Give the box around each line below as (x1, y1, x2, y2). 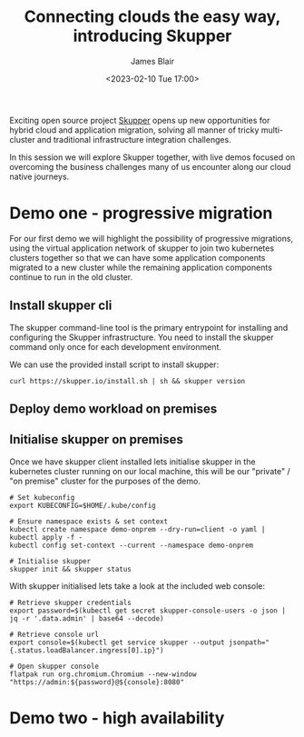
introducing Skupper (73, 25, 232, 46)
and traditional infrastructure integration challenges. (36, 134, 231, 144)
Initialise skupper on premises (9, 432, 183, 447)
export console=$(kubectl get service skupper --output (9, 638, 225, 647)
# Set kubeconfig (9, 493, 75, 502)
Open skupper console (17, 662, 100, 671)
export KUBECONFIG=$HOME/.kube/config (9, 501, 156, 510)
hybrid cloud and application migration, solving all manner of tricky (9, 124, 260, 135)
